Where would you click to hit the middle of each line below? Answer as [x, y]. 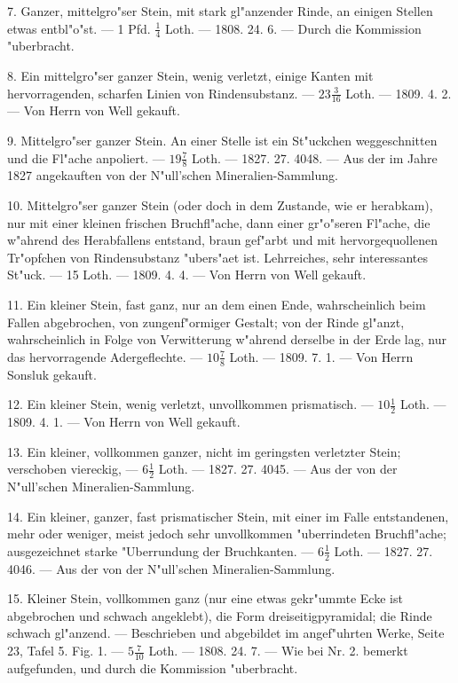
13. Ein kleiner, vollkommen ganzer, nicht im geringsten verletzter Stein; [204, 451]
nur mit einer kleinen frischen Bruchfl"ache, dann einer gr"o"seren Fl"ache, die [219, 222]
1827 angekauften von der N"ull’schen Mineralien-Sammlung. [173, 175]
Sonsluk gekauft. [52, 374]
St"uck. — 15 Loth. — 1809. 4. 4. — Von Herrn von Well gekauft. [187, 275]
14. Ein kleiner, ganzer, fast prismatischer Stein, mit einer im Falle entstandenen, [228, 516]
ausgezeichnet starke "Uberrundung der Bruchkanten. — [161, 550]
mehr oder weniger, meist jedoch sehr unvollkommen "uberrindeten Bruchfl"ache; [227, 534]
